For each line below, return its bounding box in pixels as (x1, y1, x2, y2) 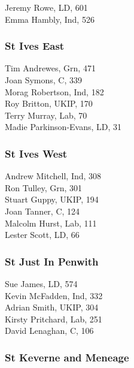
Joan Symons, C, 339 (5, 74, 82, 86)
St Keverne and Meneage (5, 349, 129, 364)
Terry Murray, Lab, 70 (5, 108, 87, 121)
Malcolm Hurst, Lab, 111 (5, 216, 97, 229)
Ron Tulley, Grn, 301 (5, 181, 83, 194)
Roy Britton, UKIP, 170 (5, 97, 93, 110)
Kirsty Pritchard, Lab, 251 (5, 312, 102, 325)
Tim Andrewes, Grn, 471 (5, 62, 96, 74)
